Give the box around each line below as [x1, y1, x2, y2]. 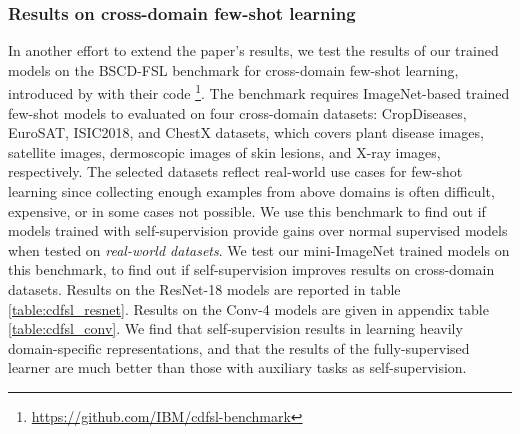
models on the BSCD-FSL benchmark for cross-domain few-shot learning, [8, 59, 459, 80]
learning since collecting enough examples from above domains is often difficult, [8, 181, 495, 202]
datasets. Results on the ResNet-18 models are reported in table [8, 279, 401, 299]
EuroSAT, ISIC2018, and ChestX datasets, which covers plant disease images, [8, 122, 484, 143]
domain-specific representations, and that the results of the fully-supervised [8, 337, 470, 358]
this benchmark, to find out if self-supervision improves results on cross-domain [8, 259, 495, 280]
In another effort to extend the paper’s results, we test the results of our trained [8, 40, 499, 61]
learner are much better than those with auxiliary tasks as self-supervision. [8, 357, 467, 378]
